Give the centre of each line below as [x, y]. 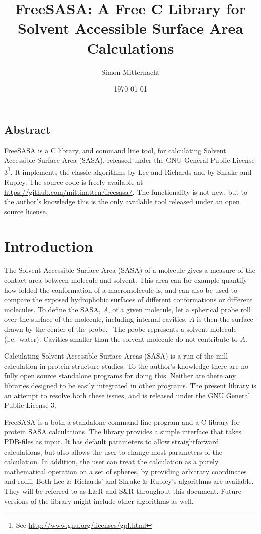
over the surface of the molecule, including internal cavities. [96, 319]
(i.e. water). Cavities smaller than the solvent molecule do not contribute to [121, 339]
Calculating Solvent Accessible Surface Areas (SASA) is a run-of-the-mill [116, 356]
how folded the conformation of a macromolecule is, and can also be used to [121, 289]
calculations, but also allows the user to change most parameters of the [113, 451]
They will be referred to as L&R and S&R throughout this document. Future [123, 491]
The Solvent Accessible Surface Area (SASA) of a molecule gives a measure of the [130, 270]
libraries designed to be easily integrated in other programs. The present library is [130, 385]
